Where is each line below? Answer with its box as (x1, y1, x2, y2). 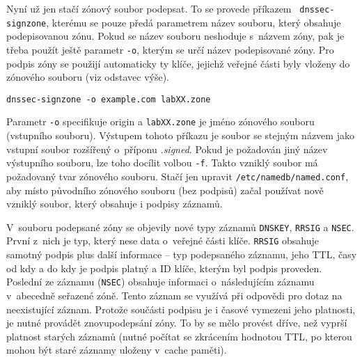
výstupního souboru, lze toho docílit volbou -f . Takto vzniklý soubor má (6, 155, 318, 170)
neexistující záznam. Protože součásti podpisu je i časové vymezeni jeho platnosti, (6, 301, 356, 316)
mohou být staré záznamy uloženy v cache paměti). (6, 343, 227, 357)
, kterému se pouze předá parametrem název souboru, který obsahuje (46, 15, 341, 29)
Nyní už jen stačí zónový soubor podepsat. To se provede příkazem (6, 1, 292, 15)
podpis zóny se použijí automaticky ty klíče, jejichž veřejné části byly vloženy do (6, 56, 350, 70)
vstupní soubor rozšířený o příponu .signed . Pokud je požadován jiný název (6, 141, 328, 156)
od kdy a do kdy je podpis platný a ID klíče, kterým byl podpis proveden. (6, 260, 322, 275)
